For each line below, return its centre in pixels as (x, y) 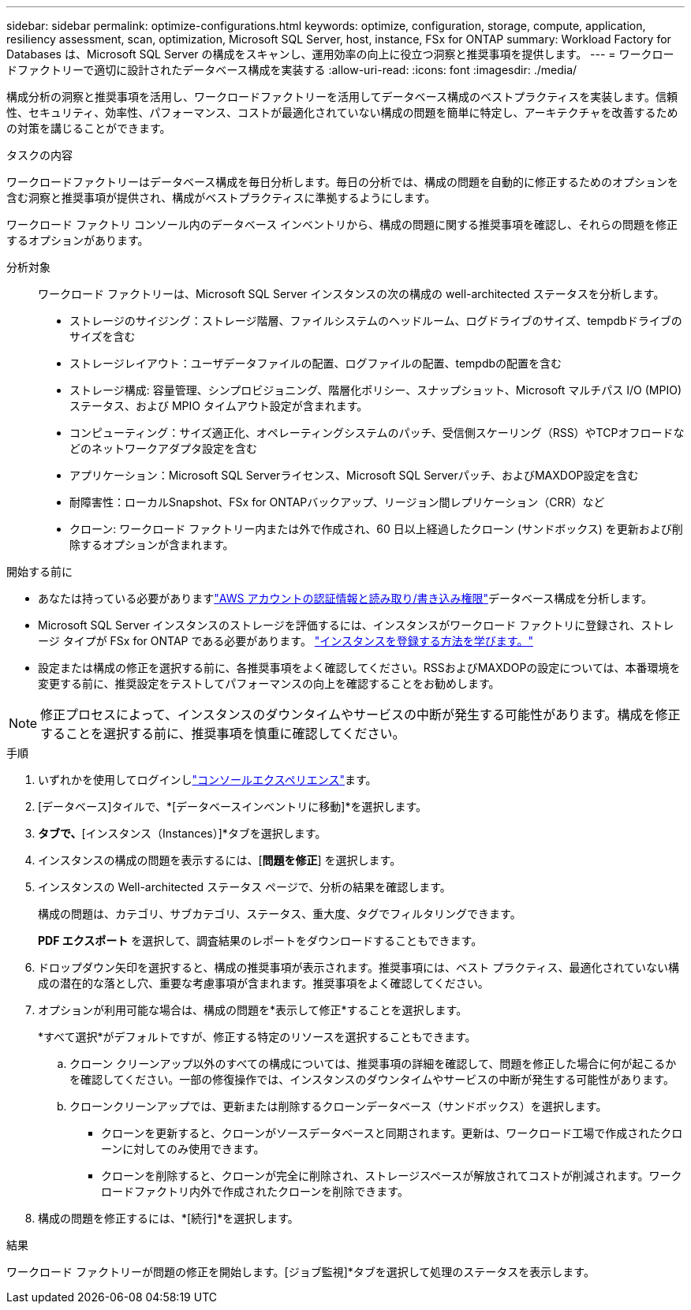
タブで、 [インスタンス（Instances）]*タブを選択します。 (182, 833)
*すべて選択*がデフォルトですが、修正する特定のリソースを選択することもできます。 (257, 1037)
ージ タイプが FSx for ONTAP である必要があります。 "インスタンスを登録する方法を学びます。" (286, 641)
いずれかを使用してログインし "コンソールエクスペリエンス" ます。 (207, 780)
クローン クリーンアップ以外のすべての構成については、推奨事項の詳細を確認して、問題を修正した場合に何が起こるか (373, 1064)
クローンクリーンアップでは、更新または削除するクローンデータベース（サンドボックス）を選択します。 (338, 1106)
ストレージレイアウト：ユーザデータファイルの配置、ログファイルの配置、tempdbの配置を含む (316, 363)
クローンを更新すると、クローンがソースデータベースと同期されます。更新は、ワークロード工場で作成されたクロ (392, 1133)
